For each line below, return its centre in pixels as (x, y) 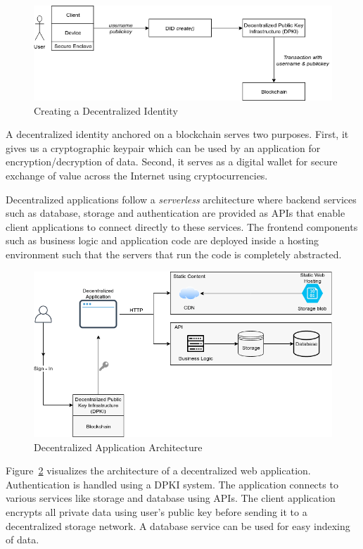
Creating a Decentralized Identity (106, 110)
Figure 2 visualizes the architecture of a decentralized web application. (158, 471)
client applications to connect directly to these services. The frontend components (182, 226)
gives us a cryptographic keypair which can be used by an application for (163, 147)
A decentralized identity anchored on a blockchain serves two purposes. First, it (177, 134)
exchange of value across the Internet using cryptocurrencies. (137, 175)
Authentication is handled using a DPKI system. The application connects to (172, 484)
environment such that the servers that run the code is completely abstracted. (174, 254)
